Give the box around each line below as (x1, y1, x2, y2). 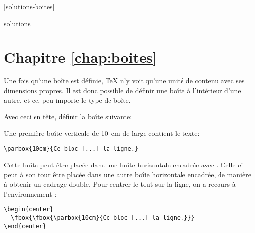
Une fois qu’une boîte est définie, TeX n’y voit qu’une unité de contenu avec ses (4, 75, 245, 86)
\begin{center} (4, 206, 54, 213)
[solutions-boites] (4, 1, 55, 11)
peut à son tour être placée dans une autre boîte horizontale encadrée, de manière (4, 169, 251, 179)
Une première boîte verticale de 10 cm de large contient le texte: (4, 128, 200, 138)
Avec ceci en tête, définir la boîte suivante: (4, 111, 132, 122)
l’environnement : (4, 188, 57, 199)
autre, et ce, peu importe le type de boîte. (4, 95, 131, 105)
